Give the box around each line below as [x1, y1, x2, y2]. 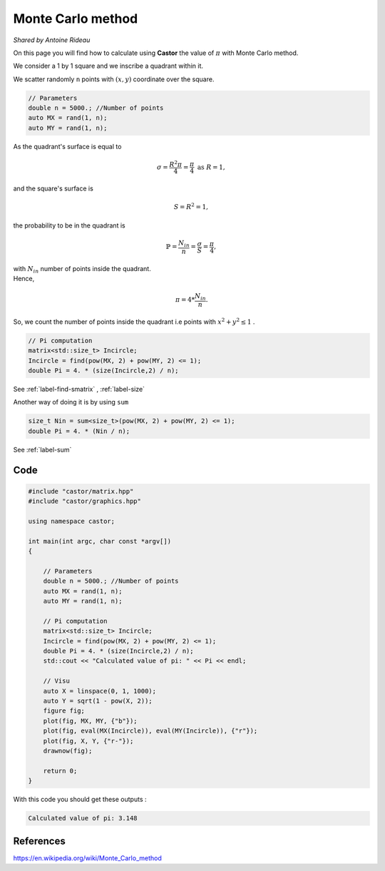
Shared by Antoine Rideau [13, 36, 91, 44]
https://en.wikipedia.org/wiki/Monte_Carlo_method [13, 853, 162, 862]
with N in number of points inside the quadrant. [13, 264, 151, 275]
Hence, [13, 275, 35, 283]
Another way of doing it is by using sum [13, 398, 129, 407]
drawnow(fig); [43, 746, 93, 755]
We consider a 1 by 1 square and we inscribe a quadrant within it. [13, 61, 203, 71]
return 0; [43, 767, 78, 775]
